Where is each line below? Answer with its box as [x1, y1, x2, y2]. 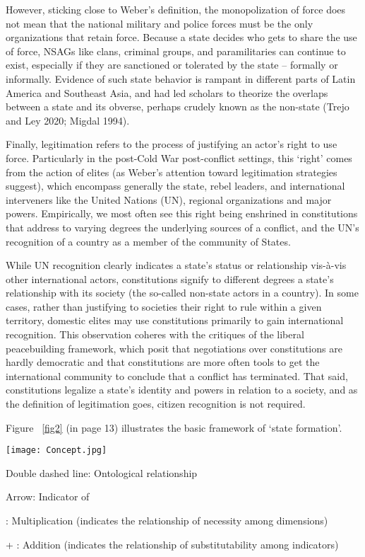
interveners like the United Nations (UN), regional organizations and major [6, 192, 332, 207]
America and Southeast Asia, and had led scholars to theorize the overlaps [6, 85, 328, 100]
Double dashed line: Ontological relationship [6, 465, 198, 480]
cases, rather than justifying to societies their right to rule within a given [6, 299, 322, 314]
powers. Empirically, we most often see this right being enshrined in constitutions [6, 206, 358, 221]
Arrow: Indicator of [6, 489, 90, 504]
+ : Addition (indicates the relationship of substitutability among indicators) [6, 536, 339, 551]
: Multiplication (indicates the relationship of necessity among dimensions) [6, 513, 328, 528]
